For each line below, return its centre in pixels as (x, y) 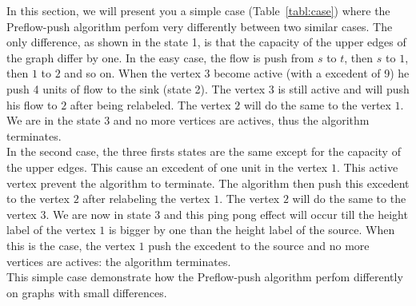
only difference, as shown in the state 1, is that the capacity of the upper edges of (206, 42)
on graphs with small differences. (87, 292)
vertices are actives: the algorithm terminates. (119, 261)
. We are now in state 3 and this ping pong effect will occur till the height (227, 214)
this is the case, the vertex (71, 245)
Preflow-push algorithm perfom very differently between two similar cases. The (200, 26)
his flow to (32, 104)
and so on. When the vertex (132, 73)
